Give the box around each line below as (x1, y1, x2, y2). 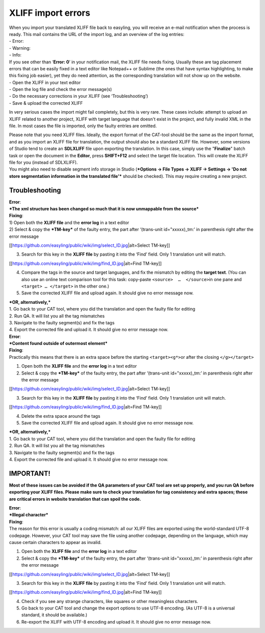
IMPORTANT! (9, 469, 51, 478)
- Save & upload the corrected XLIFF (9, 100, 83, 106)
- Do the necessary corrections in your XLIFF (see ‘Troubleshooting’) (9, 93, 148, 99)
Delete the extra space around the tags (21, 413, 101, 419)
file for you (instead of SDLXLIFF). (9, 159, 78, 165)
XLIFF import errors (9, 7, 90, 18)
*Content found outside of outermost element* (9, 341, 108, 346)
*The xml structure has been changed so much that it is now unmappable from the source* (9, 206, 199, 212)
